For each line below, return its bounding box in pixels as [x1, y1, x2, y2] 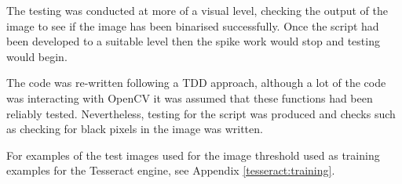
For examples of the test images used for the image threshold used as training [6, 146, 380, 163]
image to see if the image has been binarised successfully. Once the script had [6, 17, 379, 34]
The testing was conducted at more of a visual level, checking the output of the [6, 2, 388, 18]
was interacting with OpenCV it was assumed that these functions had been [6, 89, 373, 106]
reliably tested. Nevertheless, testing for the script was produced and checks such [6, 105, 396, 121]
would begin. [6, 48, 68, 64]
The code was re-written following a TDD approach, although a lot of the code [6, 74, 386, 91]
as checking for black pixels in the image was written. [6, 121, 263, 137]
